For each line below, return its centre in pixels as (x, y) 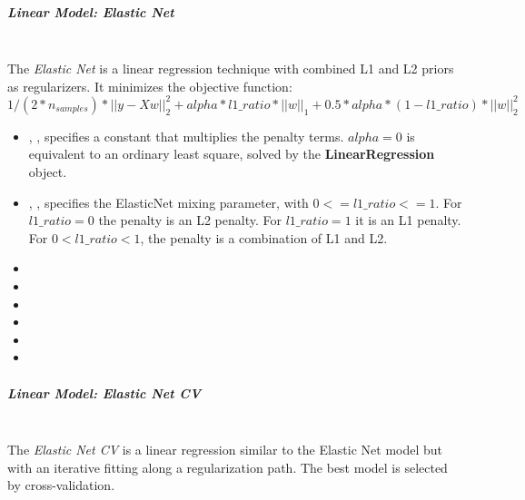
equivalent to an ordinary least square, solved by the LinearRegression (232, 154)
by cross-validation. (61, 485)
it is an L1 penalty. (408, 220)
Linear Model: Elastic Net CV (104, 392)
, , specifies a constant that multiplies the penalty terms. (186, 136)
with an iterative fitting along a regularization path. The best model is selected (228, 467)
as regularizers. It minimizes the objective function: (150, 86)
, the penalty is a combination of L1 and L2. (264, 237)
